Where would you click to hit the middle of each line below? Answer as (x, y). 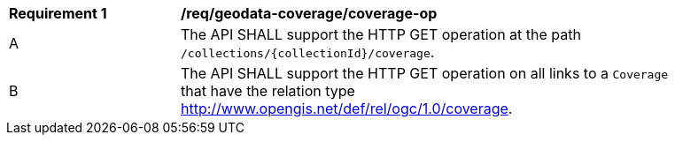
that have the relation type (268, 91)
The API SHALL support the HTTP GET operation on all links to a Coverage (425, 73)
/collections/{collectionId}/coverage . (308, 52)
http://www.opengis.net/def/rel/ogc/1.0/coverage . (347, 108)
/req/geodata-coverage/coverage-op (309, 13)
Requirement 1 (58, 13)
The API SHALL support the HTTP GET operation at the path (381, 34)
